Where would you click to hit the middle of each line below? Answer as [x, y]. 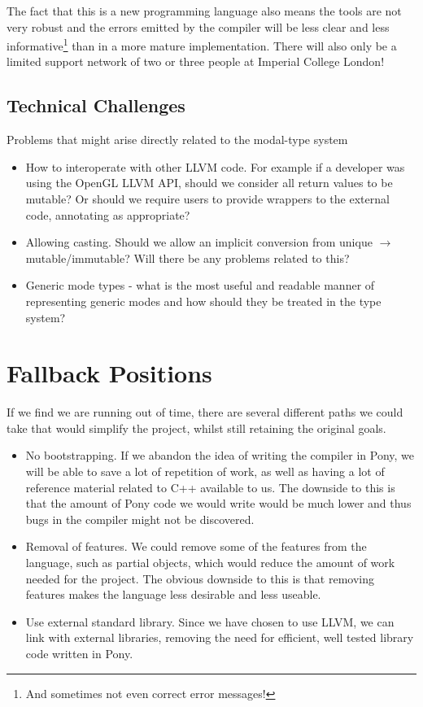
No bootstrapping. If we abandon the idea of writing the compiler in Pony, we [220, 455]
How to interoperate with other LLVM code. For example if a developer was [215, 166]
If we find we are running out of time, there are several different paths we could [205, 412]
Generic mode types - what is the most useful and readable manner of [200, 285]
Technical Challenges [96, 105]
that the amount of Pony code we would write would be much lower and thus [218, 503]
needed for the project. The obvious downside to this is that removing [200, 578]
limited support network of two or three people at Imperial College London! [196, 61]
